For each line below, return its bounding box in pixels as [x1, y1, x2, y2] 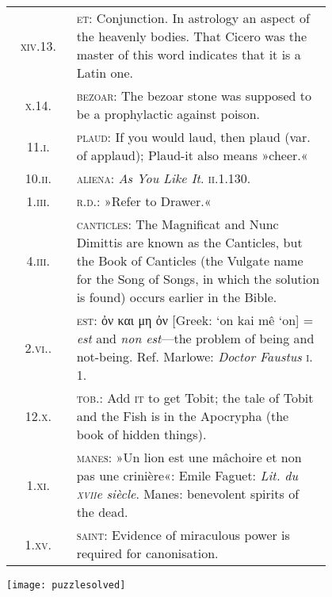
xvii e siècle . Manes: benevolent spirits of [76, 484, 300, 503]
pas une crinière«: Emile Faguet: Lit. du [76, 466, 299, 484]
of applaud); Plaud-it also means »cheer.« [76, 146, 308, 164]
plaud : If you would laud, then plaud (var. [76, 128, 311, 146]
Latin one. [76, 63, 133, 82]
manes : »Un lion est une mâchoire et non [76, 448, 302, 466]
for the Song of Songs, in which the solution [76, 270, 320, 288]
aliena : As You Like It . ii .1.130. [76, 169, 251, 187]
